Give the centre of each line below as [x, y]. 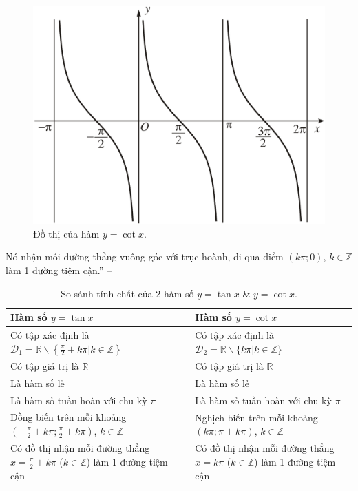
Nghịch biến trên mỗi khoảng [256, 417]
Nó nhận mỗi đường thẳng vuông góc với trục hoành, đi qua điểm [145, 257]
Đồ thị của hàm [66, 233]
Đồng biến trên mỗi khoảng [69, 417]
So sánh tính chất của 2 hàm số [127, 293]
